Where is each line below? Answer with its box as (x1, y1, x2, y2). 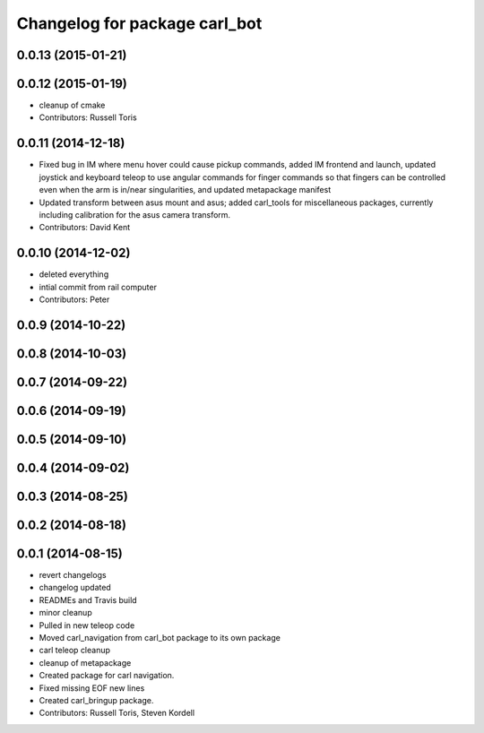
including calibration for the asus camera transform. (39, 209, 231, 220)
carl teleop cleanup (39, 645, 111, 656)
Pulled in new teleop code (39, 619, 135, 631)
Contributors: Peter (39, 294, 110, 305)
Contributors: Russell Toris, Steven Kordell (39, 708, 195, 719)
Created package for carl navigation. (39, 670, 175, 681)
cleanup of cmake (39, 99, 106, 111)
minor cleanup (39, 608, 93, 618)
